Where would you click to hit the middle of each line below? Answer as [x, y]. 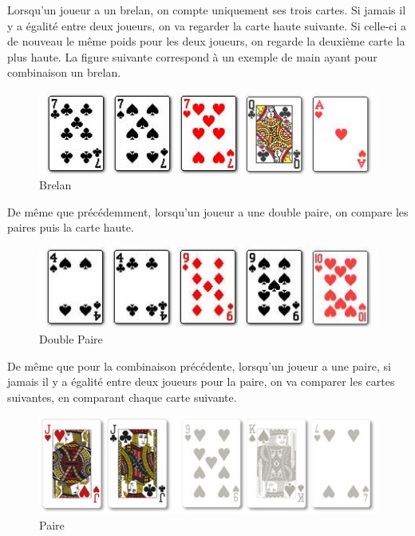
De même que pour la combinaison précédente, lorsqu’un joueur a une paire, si [199, 365]
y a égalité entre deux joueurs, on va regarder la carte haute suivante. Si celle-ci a [207, 25]
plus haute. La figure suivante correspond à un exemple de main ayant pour [192, 56]
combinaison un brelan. [64, 72]
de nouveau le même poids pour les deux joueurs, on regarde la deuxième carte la [206, 41]
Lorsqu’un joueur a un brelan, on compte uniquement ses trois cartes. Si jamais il [207, 10]
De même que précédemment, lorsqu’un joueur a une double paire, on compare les [208, 211]
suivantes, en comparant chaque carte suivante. [122, 397]
